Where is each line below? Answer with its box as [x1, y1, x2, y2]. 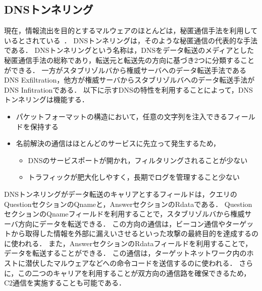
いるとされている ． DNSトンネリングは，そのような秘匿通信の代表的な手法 [4, 35, 257, 45]
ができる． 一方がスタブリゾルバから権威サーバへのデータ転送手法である [4, 64, 247, 75]
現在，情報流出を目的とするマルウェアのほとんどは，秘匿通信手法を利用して [4, 25, 258, 36]
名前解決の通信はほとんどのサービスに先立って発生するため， [16, 138, 220, 149]
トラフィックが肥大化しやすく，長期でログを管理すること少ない [28, 172, 240, 182]
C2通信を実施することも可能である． [4, 277, 126, 288]
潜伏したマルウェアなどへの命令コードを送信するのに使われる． [25, 258, 237, 268]
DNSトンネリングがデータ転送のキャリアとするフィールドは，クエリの [4, 188, 237, 199]
